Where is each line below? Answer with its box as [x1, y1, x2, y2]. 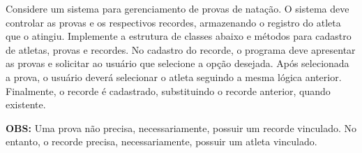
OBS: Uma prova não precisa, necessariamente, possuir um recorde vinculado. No [6, 120, 357, 135]
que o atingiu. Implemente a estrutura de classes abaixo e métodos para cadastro [6, 29, 352, 43]
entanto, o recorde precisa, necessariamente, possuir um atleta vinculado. [6, 134, 317, 149]
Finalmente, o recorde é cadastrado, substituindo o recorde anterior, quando [6, 83, 331, 98]
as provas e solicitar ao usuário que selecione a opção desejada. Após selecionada [6, 56, 349, 71]
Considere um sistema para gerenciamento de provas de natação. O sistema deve [6, 1, 349, 15]
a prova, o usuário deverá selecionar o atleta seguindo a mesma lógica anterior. [6, 69, 342, 84]
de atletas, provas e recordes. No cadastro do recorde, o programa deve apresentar [6, 42, 356, 57]
